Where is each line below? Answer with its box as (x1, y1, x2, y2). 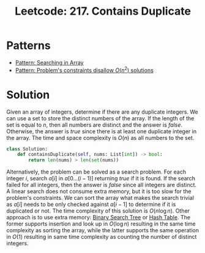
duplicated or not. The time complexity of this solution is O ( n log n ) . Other (6, 207, 190, 215)
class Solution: (6, 145, 48, 152)
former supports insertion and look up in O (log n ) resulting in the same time (6, 220, 196, 227)
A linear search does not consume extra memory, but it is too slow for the (6, 188, 192, 195)
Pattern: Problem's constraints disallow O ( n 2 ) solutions (15, 65, 154, 74)
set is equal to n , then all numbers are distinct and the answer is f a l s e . (6, 121, 182, 128)
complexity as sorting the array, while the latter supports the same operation (6, 227, 199, 234)
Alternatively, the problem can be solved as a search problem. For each (6, 168, 187, 175)
